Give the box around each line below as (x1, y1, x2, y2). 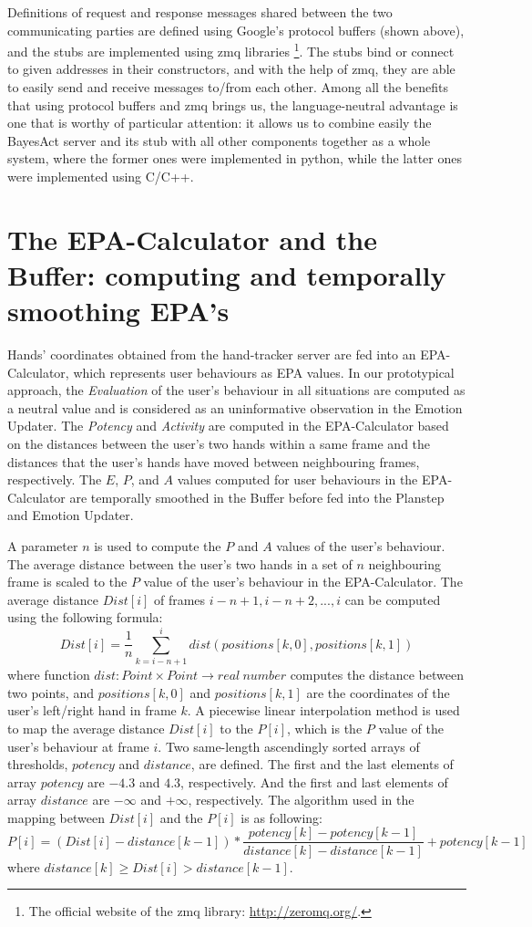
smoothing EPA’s (7, 292, 230, 329)
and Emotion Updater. (7, 505, 134, 525)
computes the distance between (290, 665, 464, 684)
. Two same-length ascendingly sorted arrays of (158, 736, 420, 755)
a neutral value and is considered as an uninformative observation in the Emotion (7, 398, 463, 417)
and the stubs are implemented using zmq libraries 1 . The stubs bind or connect (7, 39, 455, 60)
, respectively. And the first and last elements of (180, 772, 448, 791)
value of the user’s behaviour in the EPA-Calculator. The (143, 572, 463, 591)
